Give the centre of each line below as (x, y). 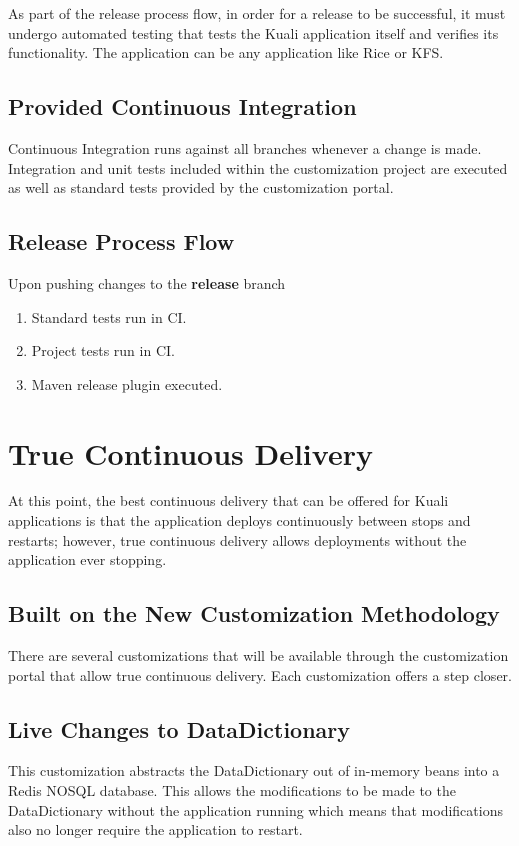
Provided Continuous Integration (182, 106)
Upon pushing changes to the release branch (147, 282)
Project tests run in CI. (103, 350)
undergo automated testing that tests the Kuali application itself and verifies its (253, 32)
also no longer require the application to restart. (155, 829)
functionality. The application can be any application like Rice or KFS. (226, 52)
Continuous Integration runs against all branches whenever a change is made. (245, 147)
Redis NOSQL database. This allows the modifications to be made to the (232, 790)
